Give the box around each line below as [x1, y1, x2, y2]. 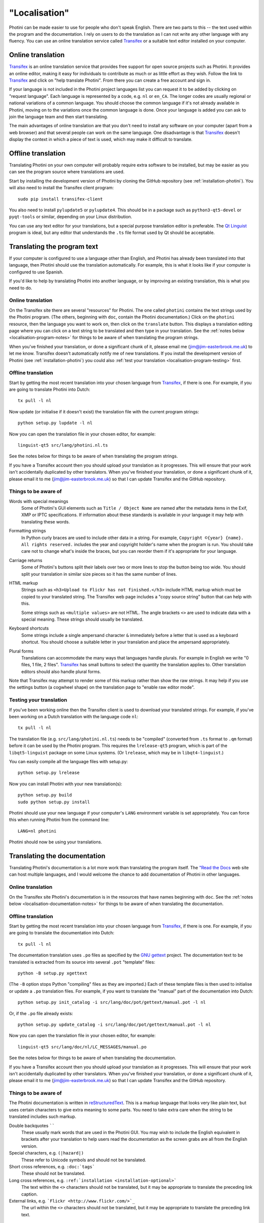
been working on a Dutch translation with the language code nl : [9, 714, 139, 719]
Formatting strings [9, 528, 46, 534]
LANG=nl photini [18, 828, 57, 834]
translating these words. [21, 519, 70, 524]
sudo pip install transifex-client [18, 196, 103, 202]
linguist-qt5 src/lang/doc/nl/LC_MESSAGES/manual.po [18, 1044, 147, 1049]
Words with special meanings [9, 498, 68, 504]
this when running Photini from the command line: [9, 817, 110, 823]
